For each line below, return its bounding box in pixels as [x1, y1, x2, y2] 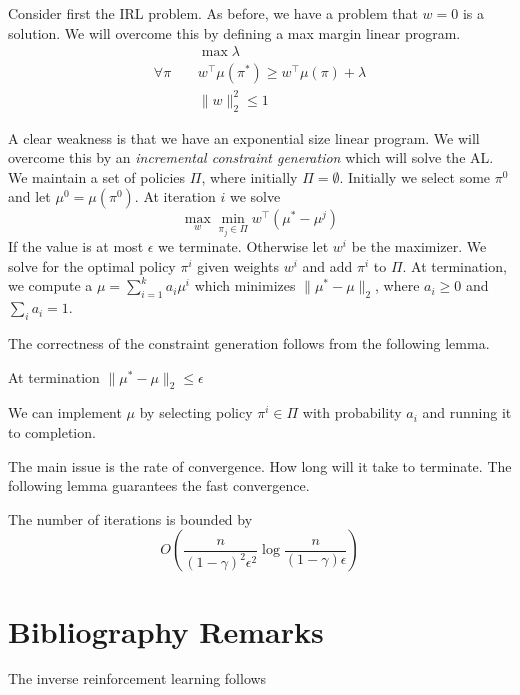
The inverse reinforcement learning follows [8, 668, 267, 689]
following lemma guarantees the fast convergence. [8, 475, 310, 496]
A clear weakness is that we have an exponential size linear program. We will [8, 127, 480, 148]
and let [8, 186, 51, 207]
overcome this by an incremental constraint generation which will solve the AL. [8, 147, 494, 168]
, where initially [201, 166, 298, 187]
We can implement [8, 402, 122, 423]
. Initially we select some [339, 166, 491, 187]
